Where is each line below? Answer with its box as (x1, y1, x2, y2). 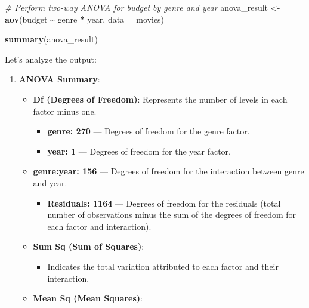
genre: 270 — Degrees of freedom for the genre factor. (47, 125, 250, 137)
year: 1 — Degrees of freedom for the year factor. (47, 144, 231, 157)
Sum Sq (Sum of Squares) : (33, 240, 144, 252)
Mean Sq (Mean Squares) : (33, 292, 143, 304)
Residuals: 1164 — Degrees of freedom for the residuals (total (47, 196, 281, 209)
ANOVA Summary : (18, 73, 100, 85)
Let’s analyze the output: (5, 53, 97, 65)
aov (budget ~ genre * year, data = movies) (5, 13, 165, 25)
